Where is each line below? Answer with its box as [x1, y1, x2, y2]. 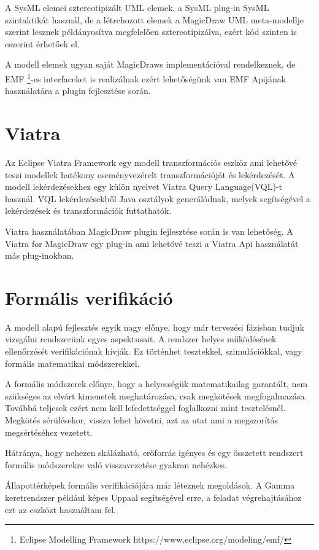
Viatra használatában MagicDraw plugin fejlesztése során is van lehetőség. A [5, 224, 293, 237]
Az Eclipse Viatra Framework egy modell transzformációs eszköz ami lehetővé [5, 155, 298, 168]
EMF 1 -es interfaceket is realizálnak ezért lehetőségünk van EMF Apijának [5, 70, 286, 85]
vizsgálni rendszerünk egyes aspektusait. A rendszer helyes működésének [5, 332, 277, 345]
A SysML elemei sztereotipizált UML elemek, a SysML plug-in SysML [5, 1, 269, 14]
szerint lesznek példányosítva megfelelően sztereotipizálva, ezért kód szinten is [5, 25, 297, 38]
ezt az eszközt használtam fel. [5, 503, 116, 516]
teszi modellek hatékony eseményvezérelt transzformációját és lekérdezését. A [5, 168, 295, 181]
